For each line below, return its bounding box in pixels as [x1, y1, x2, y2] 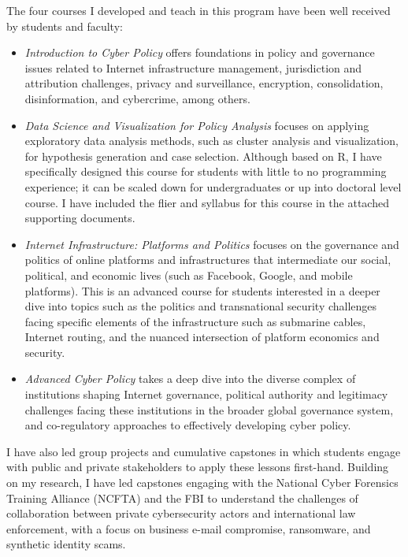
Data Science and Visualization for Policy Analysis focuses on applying [24, 117, 369, 133]
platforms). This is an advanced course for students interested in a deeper [24, 282, 380, 299]
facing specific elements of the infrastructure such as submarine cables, [24, 313, 366, 329]
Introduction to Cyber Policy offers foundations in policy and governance [24, 44, 375, 61]
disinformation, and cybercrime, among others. [24, 90, 250, 106]
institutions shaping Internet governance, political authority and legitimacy [24, 386, 388, 403]
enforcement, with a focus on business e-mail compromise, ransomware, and [6, 520, 371, 537]
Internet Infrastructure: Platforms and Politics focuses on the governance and [24, 236, 399, 252]
